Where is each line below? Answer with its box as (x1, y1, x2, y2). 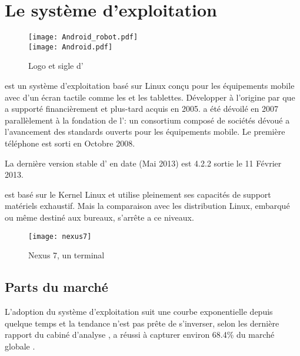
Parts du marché (5, 278, 108, 296)
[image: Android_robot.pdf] (28, 33, 138, 42)
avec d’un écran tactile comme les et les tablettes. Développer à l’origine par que (5, 91, 295, 103)
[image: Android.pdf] (28, 42, 113, 51)
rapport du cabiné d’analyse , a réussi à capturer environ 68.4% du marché (5, 328, 275, 341)
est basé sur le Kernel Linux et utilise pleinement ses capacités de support (5, 188, 271, 200)
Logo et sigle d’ (28, 59, 84, 72)
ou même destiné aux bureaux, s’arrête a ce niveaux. (5, 211, 194, 223)
